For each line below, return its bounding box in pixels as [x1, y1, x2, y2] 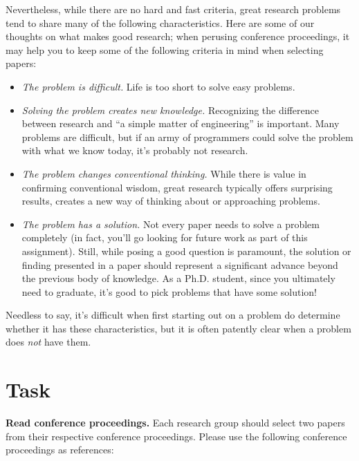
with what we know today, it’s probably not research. [21, 143, 248, 158]
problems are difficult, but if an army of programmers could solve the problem [21, 129, 353, 144]
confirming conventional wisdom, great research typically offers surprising [21, 180, 333, 194]
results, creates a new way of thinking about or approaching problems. [21, 194, 320, 208]
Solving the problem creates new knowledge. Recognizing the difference [21, 102, 319, 117]
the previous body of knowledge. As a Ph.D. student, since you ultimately [21, 271, 335, 285]
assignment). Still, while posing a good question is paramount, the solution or [21, 243, 351, 258]
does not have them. [6, 335, 91, 349]
